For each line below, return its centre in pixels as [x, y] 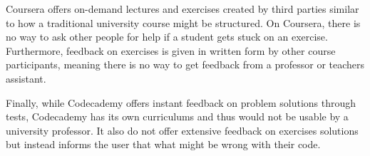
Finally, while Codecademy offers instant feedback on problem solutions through [181, 102]
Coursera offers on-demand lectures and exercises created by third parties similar [183, 9]
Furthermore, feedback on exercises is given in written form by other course [171, 50]
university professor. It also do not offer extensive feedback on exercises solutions [182, 130]
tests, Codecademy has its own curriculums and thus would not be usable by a [177, 116]
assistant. [26, 78]
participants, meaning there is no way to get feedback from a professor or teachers [185, 64]
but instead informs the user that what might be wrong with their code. [163, 144]
